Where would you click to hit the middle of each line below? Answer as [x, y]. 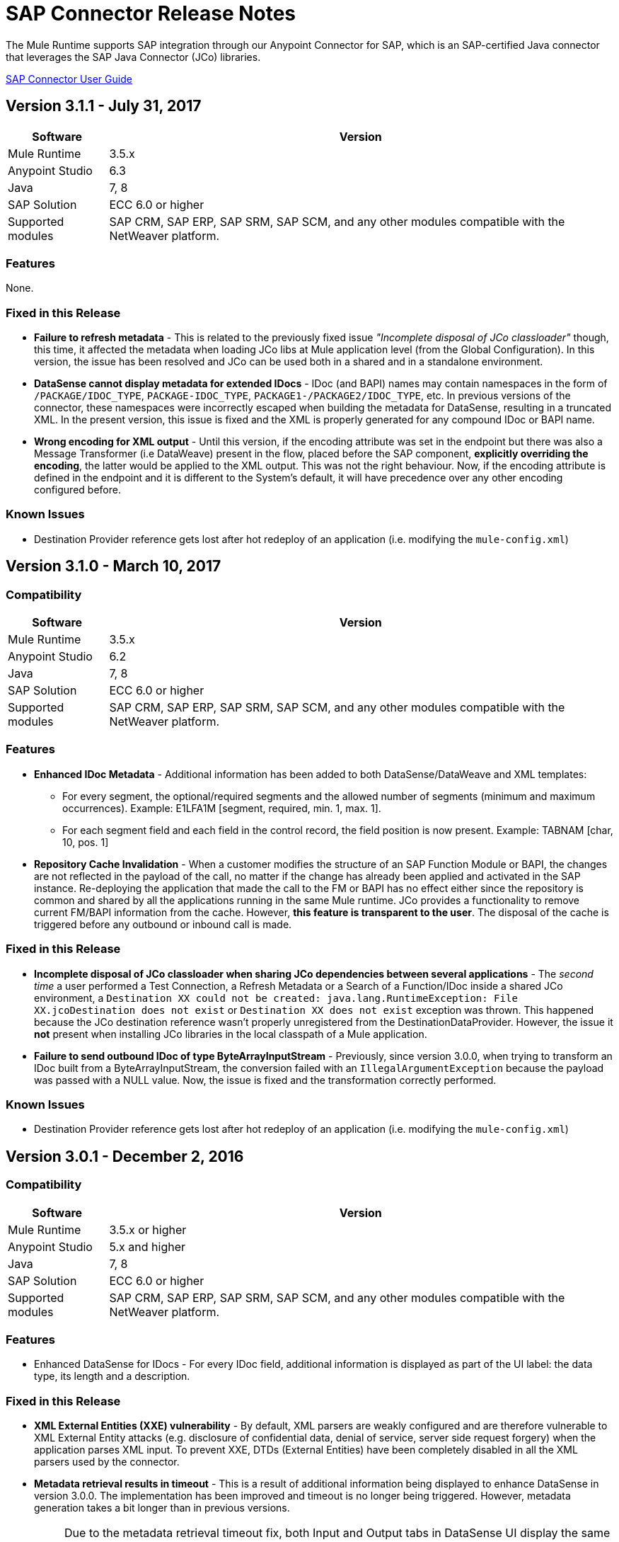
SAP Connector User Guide [69, 79]
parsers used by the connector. [107, 1462]
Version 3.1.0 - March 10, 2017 [114, 566]
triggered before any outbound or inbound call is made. [163, 924]
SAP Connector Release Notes [151, 13]
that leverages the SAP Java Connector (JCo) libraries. [133, 57]
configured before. [77, 490]
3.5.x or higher [148, 1229]
